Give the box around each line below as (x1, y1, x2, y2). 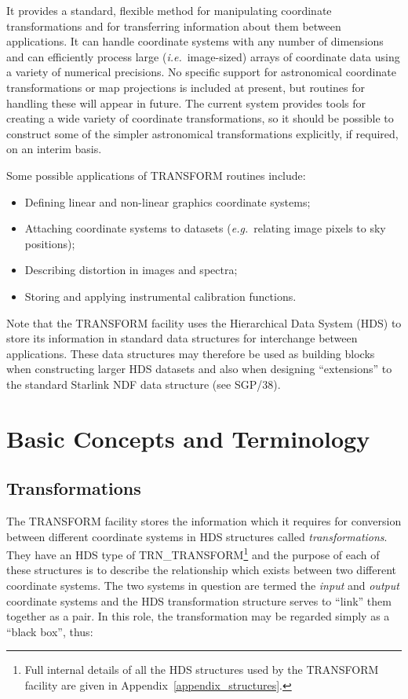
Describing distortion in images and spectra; (24, 262, 238, 278)
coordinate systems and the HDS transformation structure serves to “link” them (6, 592, 392, 609)
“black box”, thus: (6, 623, 93, 639)
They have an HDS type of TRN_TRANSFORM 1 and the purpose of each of (6, 544, 380, 562)
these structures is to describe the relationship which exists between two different (6, 562, 396, 578)
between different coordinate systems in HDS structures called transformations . (6, 528, 388, 544)
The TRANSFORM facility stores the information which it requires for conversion (6, 513, 402, 529)
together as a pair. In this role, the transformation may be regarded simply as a (6, 608, 390, 624)
